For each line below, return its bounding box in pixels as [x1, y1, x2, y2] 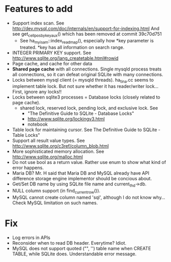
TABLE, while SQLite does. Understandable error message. [12, 251, 137, 257]
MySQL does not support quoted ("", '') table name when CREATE [12, 245, 152, 251]
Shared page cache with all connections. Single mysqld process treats [12, 66, 162, 72]
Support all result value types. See [12, 137, 85, 144]
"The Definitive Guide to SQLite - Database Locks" [27, 110, 134, 116]
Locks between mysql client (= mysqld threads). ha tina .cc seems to [12, 77, 154, 84]
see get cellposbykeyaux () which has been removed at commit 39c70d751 [12, 31, 162, 38]
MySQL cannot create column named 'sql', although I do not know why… [12, 194, 165, 200]
